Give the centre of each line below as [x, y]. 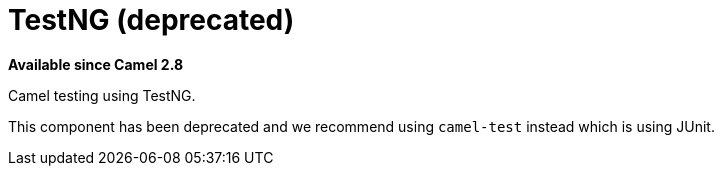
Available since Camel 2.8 [96, 64]
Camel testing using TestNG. [102, 95]
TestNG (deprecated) [151, 20]
